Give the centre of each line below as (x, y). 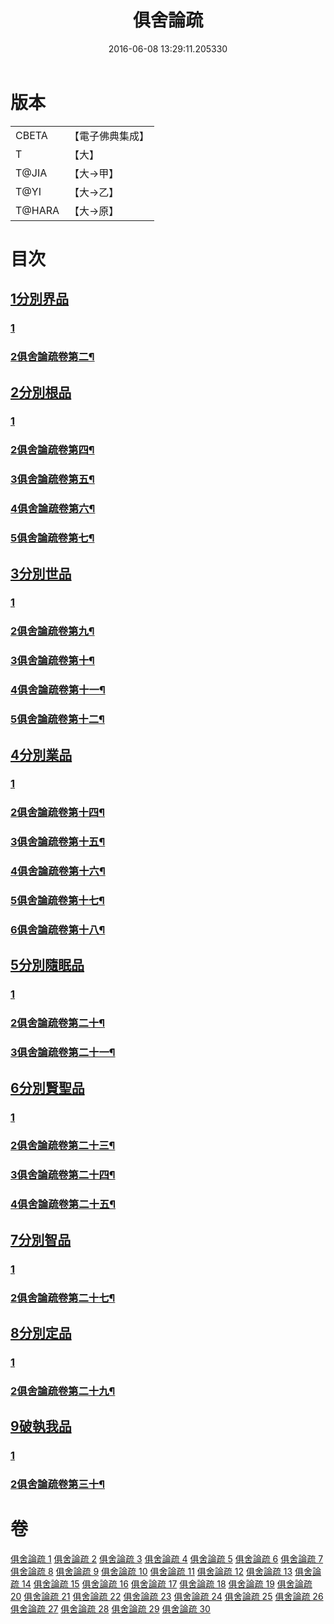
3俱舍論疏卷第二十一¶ (63, 1053)
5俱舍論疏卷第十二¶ (57, 719)
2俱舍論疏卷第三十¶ (57, 1484)
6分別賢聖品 (47, 1087)
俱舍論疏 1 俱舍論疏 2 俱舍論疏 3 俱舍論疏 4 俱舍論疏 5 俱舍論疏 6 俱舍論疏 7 (167, 1558)
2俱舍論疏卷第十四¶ (57, 813)
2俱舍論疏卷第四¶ (52, 450)
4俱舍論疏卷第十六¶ (58, 871)
